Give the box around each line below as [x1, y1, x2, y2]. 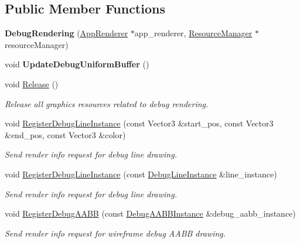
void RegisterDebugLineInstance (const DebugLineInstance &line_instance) [5, 167, 277, 180]
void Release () [5, 77, 59, 90]
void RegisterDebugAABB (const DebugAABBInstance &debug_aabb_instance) [5, 207, 296, 220]
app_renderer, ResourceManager [134, 27, 253, 39]
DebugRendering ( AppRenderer [5, 27, 128, 39]
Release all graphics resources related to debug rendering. [5, 97, 209, 109]
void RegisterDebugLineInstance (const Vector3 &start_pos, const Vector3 [5, 117, 274, 129]
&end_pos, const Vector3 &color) [5, 128, 126, 141]
